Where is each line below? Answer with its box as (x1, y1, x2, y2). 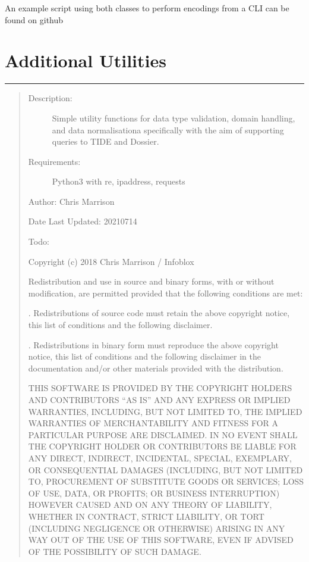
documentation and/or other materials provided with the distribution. (28, 361, 283, 374)
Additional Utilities (5, 48, 166, 73)
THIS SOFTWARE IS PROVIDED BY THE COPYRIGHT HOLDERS (28, 382, 292, 394)
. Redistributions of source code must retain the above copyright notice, (28, 307, 290, 319)
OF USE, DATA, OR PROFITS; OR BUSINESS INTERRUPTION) (28, 486, 280, 499)
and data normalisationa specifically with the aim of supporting (52, 123, 284, 136)
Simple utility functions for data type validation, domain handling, (52, 111, 295, 124)
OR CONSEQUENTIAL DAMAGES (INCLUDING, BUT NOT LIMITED (28, 463, 303, 476)
